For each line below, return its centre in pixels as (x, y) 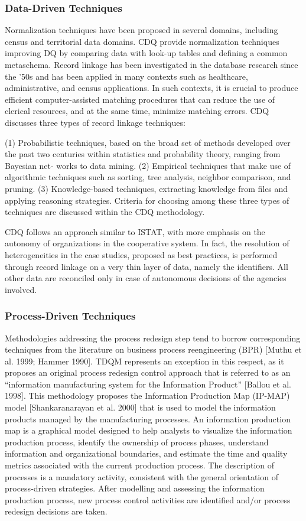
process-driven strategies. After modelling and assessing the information (135, 488)
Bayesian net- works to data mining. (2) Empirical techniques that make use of (148, 165)
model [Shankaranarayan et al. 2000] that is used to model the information (140, 407)
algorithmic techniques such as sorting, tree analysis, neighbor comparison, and (148, 177)
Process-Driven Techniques (70, 316)
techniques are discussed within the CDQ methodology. (105, 212)
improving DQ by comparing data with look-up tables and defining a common (146, 53)
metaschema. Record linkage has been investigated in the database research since (152, 64)
